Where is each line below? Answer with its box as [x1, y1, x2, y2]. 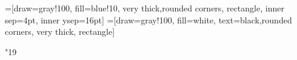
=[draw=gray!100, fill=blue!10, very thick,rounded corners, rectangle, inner [5, 2, 284, 14]
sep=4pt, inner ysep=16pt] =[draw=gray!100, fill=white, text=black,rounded [5, 13, 292, 26]
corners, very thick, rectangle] [5, 25, 115, 38]
